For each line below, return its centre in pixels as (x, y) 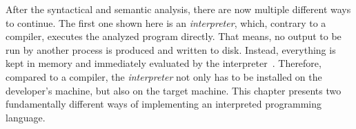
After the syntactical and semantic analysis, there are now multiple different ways (178, 9)
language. (26, 117)
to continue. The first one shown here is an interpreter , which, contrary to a (166, 22)
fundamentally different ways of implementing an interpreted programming (164, 104)
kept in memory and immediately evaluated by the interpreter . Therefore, (164, 63)
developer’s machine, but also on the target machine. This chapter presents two (174, 90)
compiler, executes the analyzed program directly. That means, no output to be (174, 36)
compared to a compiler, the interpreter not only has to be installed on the (164, 76)
